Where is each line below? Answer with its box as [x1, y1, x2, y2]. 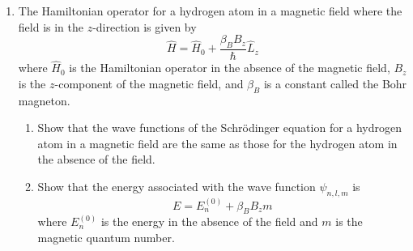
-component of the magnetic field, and [54, 74, 244, 91]
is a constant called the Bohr [263, 74, 407, 91]
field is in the [18, 18, 83, 35]
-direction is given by [92, 18, 197, 35]
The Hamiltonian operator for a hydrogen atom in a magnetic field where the [18, 2, 402, 19]
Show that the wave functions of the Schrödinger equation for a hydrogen [37, 119, 402, 136]
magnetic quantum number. [37, 228, 175, 245]
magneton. [18, 91, 70, 108]
